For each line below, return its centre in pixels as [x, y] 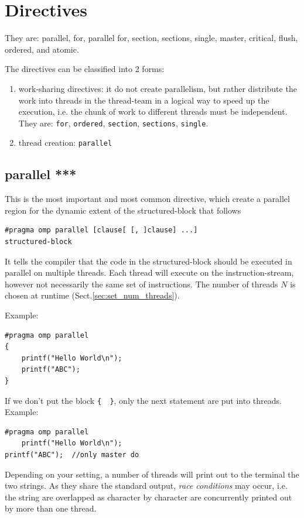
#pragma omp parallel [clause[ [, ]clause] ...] [101, 230]
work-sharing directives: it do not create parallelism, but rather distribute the [158, 88]
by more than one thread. [51, 508]
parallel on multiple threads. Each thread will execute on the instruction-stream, [149, 272]
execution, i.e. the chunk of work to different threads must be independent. [153, 112]
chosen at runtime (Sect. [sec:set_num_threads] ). [92, 295]
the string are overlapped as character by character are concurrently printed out [148, 497]
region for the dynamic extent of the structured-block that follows [123, 210]
